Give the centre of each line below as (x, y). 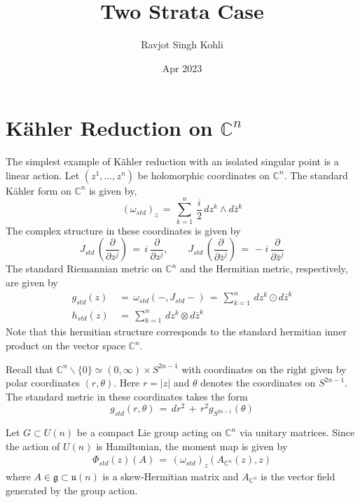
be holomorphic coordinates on (204, 175)
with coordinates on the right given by (264, 369)
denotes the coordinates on (258, 383)
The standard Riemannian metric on (84, 269)
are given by (32, 282)
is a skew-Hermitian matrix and (171, 476)
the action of (33, 446)
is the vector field (298, 476)
